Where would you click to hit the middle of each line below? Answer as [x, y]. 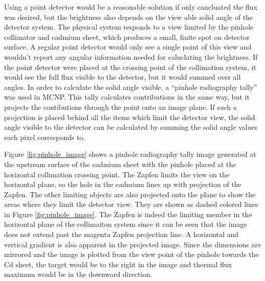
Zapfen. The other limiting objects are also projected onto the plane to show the [130, 194]
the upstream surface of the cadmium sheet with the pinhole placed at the [120, 164]
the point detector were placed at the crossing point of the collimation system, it [130, 67]
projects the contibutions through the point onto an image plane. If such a [121, 107]
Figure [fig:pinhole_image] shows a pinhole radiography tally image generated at [130, 154]
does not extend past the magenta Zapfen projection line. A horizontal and [122, 234]
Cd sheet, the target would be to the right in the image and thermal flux [118, 264]
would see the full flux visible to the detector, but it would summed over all [123, 77]
